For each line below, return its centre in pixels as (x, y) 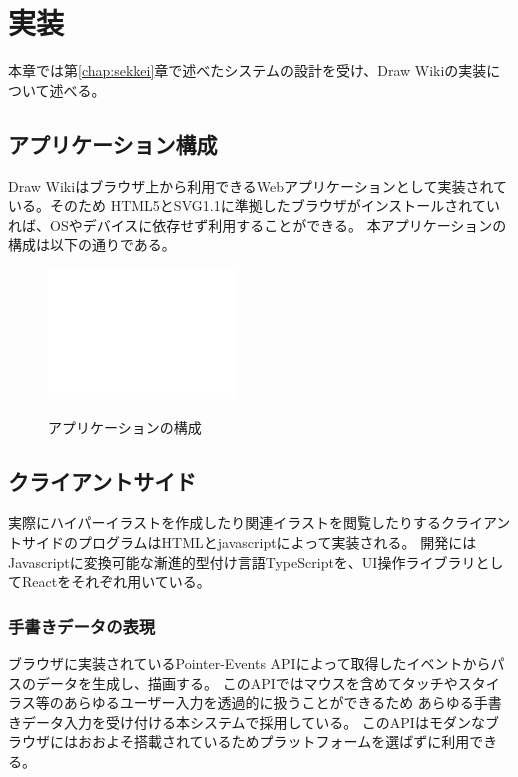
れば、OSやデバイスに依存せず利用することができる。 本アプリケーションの (257, 224)
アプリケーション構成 (113, 143)
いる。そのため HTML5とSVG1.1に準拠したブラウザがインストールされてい (254, 205)
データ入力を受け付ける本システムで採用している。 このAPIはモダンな (253, 721)
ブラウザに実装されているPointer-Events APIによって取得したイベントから (249, 663)
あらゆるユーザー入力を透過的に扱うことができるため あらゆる (268, 702)
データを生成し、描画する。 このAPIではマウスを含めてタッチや (246, 682)
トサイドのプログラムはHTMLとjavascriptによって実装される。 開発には (242, 542)
